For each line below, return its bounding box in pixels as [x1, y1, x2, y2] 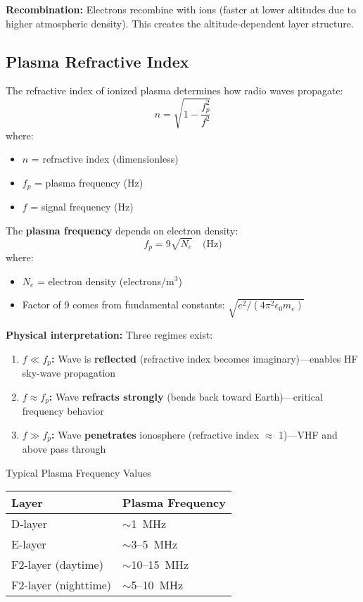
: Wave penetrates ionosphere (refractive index [51, 427, 260, 441]
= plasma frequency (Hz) [34, 175, 144, 189]
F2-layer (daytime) [11, 556, 103, 573]
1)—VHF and [279, 427, 338, 441]
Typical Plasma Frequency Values [6, 465, 151, 479]
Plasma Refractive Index [6, 50, 189, 72]
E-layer [11, 536, 46, 553]
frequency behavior [22, 403, 104, 418]
